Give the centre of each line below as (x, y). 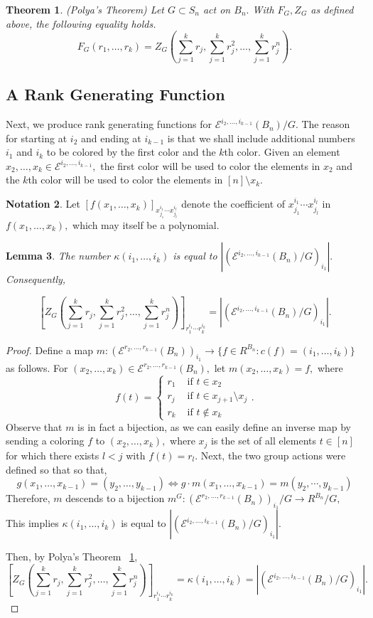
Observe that (34, 426)
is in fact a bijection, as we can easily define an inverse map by (214, 426)
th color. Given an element (282, 152)
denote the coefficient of (233, 204)
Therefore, (28, 498)
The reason (326, 124)
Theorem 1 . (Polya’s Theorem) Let (85, 9)
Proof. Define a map (50, 350)
